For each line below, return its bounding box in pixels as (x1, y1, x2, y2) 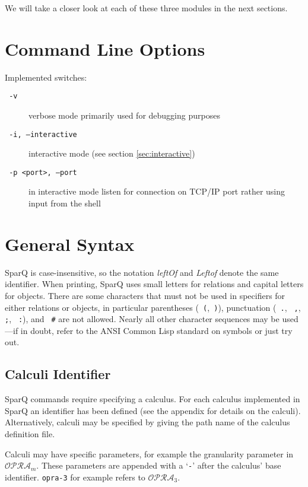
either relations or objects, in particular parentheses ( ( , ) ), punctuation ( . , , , (5, 301, 301, 313)
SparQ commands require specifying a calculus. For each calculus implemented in (5, 393, 300, 405)
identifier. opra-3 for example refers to (5, 470, 145, 483)
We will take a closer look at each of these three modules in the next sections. (5, 2, 288, 14)
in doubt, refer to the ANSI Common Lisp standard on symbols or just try (20, 324, 293, 336)
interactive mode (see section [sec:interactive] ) (28, 147, 195, 160)
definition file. (5, 428, 55, 440)
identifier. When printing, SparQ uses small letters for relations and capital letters (5, 278, 304, 290)
